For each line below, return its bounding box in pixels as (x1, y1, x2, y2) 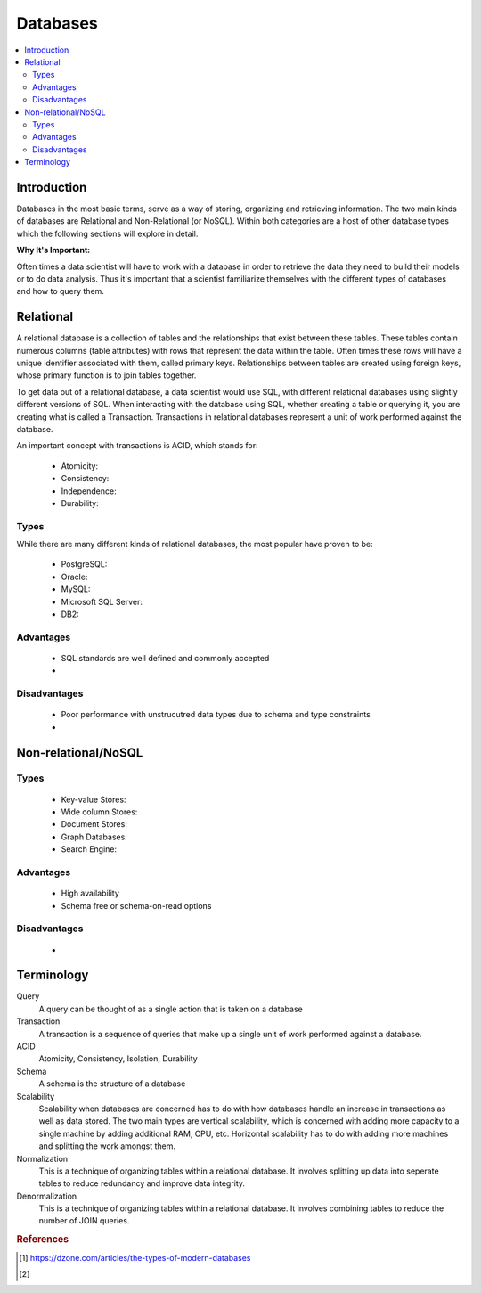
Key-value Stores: (61, 794, 126, 805)
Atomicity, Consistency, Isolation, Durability (38, 1053, 198, 1064)
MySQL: (61, 584, 91, 594)
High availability (61, 888, 120, 899)
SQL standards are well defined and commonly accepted (61, 652, 270, 663)
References (16, 1233, 69, 1246)
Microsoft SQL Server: (61, 596, 143, 607)
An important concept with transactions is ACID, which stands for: (16, 440, 258, 451)
